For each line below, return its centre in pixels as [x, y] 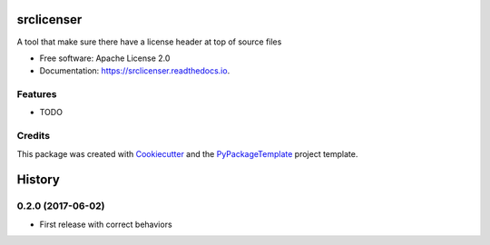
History [39, 180]
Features [37, 94]
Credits [33, 136]
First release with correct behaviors [106, 224]
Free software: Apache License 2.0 [105, 58]
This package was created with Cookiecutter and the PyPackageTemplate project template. [187, 153]
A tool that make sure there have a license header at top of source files [149, 42]
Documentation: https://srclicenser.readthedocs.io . [135, 71]
